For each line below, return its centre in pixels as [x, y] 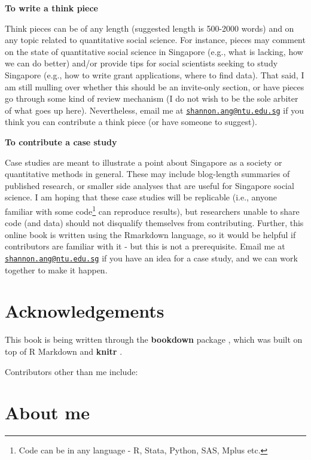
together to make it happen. [56, 269]
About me [47, 412]
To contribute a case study [61, 142]
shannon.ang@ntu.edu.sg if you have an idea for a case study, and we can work [151, 258]
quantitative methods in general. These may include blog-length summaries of [147, 174]
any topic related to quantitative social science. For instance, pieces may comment [155, 40]
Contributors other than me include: [71, 371]
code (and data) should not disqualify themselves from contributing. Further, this [154, 223]
